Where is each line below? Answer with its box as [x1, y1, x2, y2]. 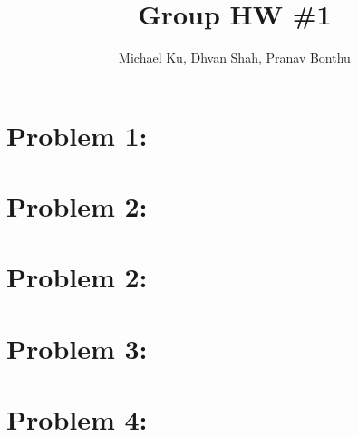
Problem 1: [6, 116, 148, 153]
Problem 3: [6, 329, 148, 366]
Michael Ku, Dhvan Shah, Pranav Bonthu [119, 48, 351, 67]
